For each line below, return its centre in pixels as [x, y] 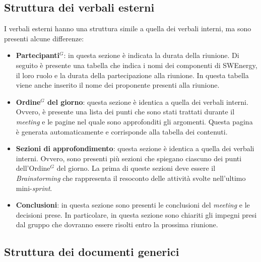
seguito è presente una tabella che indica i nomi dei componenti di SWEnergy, [137, 65]
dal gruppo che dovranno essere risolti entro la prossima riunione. [117, 224]
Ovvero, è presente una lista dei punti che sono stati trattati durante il [125, 112]
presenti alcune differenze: [44, 38]
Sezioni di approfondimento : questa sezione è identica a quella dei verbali [135, 148]
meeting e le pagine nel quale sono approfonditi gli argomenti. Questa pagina [134, 121]
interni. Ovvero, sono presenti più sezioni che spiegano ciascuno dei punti [129, 158]
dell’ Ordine [33, 168]
